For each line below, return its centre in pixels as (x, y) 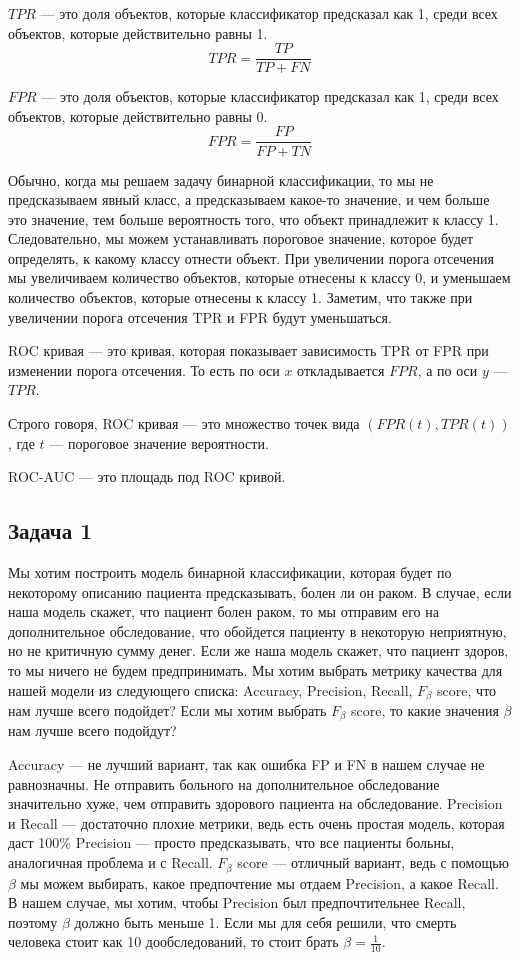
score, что (467, 689)
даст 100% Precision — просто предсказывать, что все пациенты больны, (231, 842)
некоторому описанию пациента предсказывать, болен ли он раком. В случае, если (260, 591)
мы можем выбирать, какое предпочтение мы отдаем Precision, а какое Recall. (259, 882)
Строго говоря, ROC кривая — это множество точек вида (184, 423)
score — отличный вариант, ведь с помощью (373, 862)
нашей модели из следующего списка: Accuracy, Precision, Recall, (210, 689)
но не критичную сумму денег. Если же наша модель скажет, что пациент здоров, (258, 650)
